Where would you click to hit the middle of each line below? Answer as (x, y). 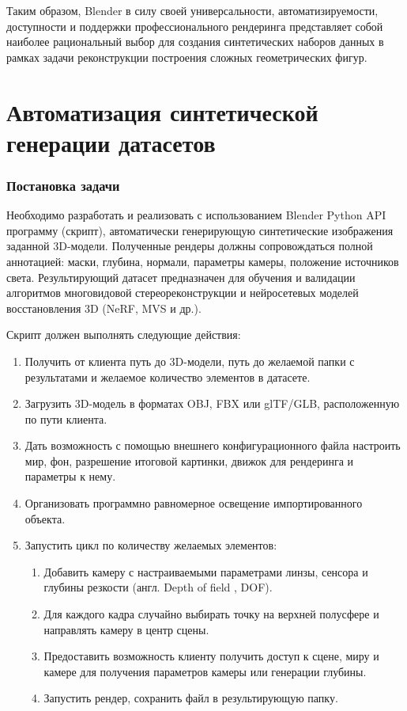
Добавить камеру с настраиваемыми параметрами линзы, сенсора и (206, 571)
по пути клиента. (66, 418)
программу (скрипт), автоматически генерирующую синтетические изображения (200, 230)
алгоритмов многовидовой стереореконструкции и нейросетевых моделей (183, 293)
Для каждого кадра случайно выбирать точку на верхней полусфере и (211, 614)
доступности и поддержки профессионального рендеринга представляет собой (195, 26)
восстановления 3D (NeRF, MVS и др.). (104, 308)
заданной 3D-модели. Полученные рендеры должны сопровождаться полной (190, 246)
